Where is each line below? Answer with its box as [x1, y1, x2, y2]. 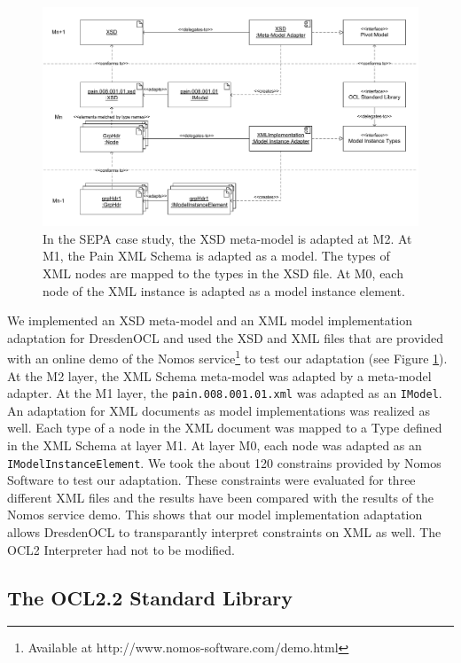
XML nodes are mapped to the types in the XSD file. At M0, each [43, 263, 403, 282]
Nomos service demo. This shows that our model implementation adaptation [7, 505, 423, 524]
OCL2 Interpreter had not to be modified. [7, 540, 235, 558]
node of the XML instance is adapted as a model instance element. [43, 281, 405, 300]
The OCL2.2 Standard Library [7, 583, 293, 611]
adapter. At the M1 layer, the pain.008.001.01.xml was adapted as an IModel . [7, 384, 442, 402]
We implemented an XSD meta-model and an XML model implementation [7, 311, 412, 330]
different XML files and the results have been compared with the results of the [7, 487, 434, 506]
